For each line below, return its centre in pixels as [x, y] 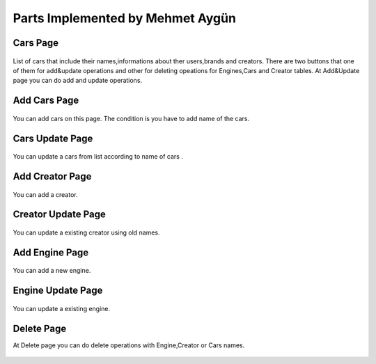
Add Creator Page [52, 176]
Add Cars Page [46, 101]
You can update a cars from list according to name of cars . [98, 157]
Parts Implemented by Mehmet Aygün [125, 18]
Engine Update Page [58, 291]
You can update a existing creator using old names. [86, 232]
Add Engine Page [51, 252]
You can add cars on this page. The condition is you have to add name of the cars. [131, 118]
